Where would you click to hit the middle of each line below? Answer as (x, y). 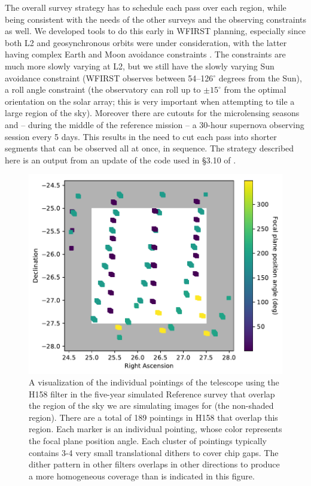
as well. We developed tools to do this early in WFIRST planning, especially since (155, 31)
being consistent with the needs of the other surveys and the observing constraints (155, 19)
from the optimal (255, 89)
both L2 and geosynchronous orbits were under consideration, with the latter (146, 42)
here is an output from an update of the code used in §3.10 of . (121, 160)
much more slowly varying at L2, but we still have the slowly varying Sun (140, 66)
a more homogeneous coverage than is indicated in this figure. (142, 476)
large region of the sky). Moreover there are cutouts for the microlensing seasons (152, 113)
